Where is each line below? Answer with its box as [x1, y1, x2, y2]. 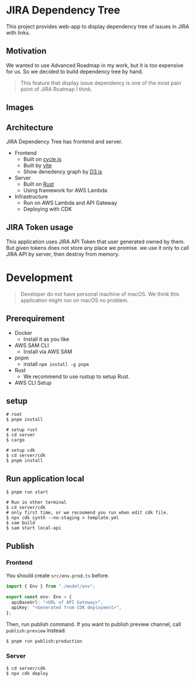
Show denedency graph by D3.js [23, 168, 102, 175]
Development [6, 271, 73, 284]
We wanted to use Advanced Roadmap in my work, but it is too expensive [6, 62, 184, 69]
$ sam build [6, 520, 35, 526]
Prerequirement [6, 314, 65, 324]
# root [6, 412, 22, 418]
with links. [6, 29, 30, 36]
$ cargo [6, 437, 25, 443]
